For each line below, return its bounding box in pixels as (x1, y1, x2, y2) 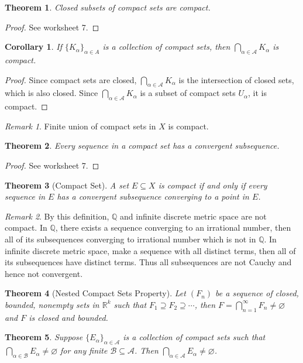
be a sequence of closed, (215, 287, 299, 299)
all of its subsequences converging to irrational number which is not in (5, 232, 256, 245)
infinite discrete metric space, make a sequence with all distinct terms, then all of (5, 244, 296, 256)
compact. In (5, 221, 47, 234)
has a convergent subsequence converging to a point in (57, 190, 249, 203)
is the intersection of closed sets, (178, 73, 294, 85)
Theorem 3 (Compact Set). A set (5, 179, 129, 191)
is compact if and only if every (158, 179, 267, 191)
